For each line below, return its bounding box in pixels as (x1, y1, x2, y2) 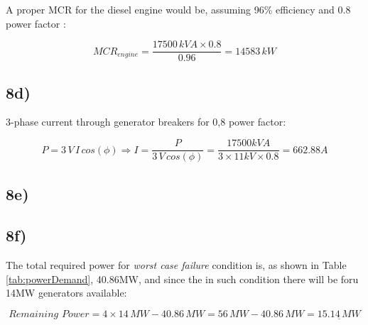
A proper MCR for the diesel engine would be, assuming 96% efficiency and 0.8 (6, 2, 351, 16)
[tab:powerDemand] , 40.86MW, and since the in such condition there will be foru (6, 271, 359, 286)
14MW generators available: (6, 285, 127, 300)
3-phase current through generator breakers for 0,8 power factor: (6, 114, 286, 129)
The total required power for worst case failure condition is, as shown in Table (6, 258, 347, 272)
